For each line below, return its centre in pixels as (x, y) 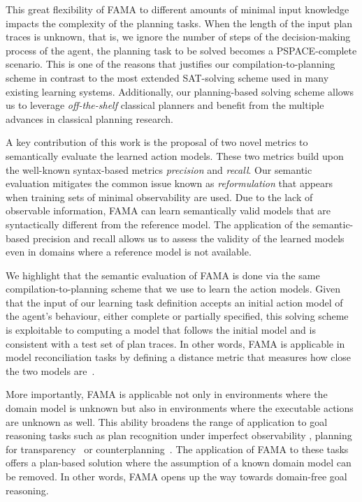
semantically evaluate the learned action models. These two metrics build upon (175, 155)
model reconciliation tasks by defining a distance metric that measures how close (179, 357)
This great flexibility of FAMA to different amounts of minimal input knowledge (178, 9)
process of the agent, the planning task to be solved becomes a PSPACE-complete (181, 50)
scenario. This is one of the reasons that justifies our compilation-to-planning (171, 64)
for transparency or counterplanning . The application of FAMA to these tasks (177, 449)
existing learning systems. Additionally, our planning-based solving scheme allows (180, 91)
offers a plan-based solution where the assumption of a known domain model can (179, 463)
